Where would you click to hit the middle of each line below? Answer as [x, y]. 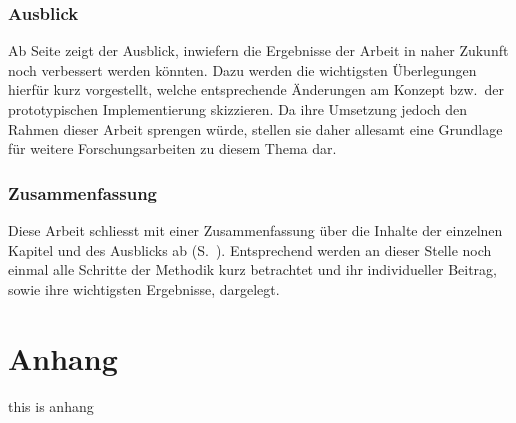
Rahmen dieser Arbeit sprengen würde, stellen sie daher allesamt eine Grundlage [255, 128]
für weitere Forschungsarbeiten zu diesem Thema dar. [172, 148]
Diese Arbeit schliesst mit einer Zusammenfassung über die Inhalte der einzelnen [255, 230]
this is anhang [51, 405]
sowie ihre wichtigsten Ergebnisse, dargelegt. [144, 288]
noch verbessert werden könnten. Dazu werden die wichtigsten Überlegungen [242, 69]
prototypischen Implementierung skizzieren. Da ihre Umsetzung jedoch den [238, 109]
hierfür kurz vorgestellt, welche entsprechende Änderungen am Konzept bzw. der [256, 89]
